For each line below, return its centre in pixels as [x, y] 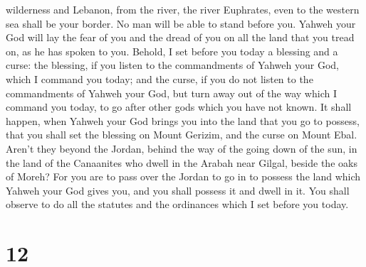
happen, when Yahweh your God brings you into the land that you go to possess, [183, 120]
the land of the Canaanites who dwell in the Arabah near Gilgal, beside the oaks [182, 162]
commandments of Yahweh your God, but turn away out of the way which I [171, 93]
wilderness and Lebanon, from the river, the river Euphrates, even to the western [183, 9]
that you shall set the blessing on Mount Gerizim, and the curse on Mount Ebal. [182, 135]
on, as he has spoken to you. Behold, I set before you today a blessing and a [172, 51]
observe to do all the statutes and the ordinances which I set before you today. [177, 204]
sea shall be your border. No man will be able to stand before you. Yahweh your [181, 23]
